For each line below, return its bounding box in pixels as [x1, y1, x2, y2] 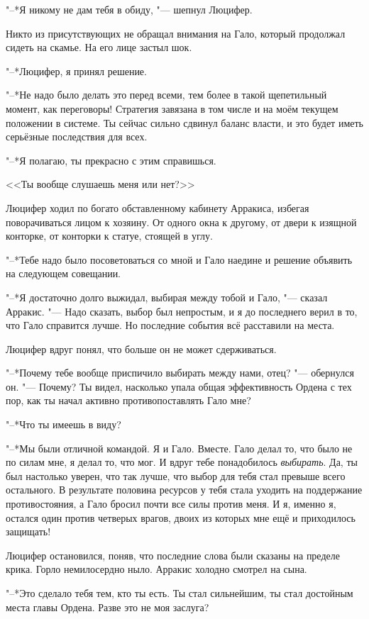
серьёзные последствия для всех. [6, 129, 148, 144]
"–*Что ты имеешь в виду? [6, 417, 121, 432]
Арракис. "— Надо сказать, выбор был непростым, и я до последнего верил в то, [6, 303, 358, 318]
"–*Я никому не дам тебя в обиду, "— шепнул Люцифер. [6, 2, 253, 16]
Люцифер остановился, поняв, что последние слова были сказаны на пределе [6, 547, 340, 562]
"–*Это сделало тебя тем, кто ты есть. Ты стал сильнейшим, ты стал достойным [6, 586, 353, 600]
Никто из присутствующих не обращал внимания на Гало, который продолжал [6, 26, 346, 40]
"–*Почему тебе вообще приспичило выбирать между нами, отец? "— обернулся [6, 365, 354, 380]
